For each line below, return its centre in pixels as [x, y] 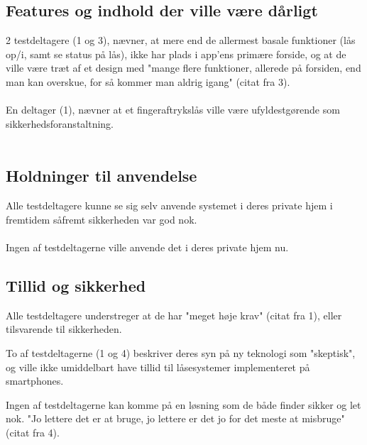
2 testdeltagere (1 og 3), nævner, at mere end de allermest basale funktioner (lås [181, 40]
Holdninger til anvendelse [102, 176]
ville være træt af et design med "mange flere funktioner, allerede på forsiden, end [183, 68]
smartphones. [35, 381]
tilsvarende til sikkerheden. [64, 329]
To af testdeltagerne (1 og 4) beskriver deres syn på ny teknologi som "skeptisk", [181, 352]
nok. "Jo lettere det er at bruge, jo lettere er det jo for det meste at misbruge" [175, 418]
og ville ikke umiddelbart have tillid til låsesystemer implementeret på [158, 367]
